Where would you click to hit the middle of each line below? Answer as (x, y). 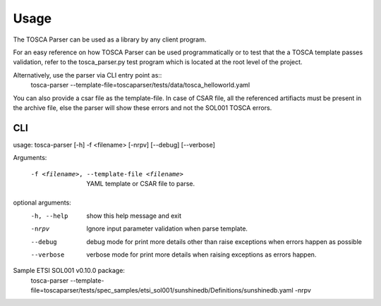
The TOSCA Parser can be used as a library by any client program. (110, 39)
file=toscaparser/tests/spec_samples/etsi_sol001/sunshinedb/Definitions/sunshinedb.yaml (162, 290)
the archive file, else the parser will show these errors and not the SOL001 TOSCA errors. (143, 108)
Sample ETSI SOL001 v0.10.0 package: (69, 271)
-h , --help (49, 216)
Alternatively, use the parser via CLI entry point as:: (87, 75)
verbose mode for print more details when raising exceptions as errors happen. (201, 255)
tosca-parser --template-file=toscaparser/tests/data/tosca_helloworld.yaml (140, 85)
